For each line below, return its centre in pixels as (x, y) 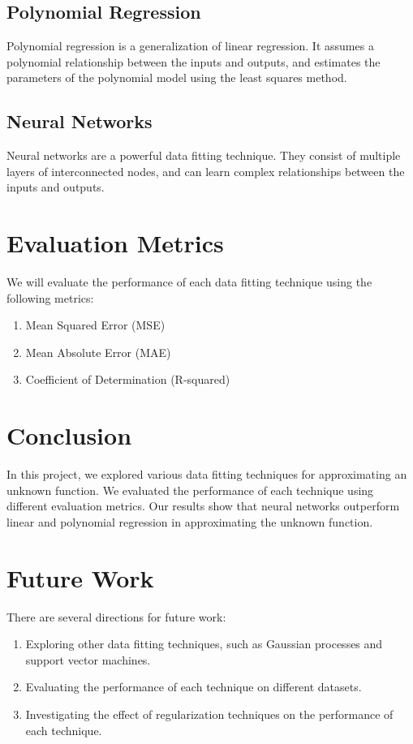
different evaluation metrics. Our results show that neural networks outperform (203, 506)
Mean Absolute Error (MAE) (98, 352)
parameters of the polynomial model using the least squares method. (177, 77)
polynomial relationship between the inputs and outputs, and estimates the (194, 61)
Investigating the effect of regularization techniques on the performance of (209, 714)
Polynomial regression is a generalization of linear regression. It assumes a (190, 46)
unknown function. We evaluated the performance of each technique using (190, 490)
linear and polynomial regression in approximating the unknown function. (190, 521)
